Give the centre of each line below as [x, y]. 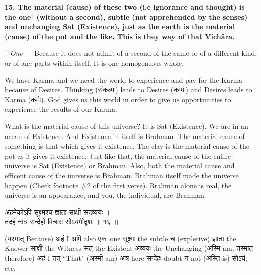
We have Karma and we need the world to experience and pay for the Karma [124, 80]
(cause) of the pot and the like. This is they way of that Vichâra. [120, 36]
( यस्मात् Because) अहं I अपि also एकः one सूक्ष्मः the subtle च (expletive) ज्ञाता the [120, 238]
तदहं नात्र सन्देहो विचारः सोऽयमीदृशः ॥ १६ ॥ [61, 222]
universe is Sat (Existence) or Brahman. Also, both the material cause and [120, 165]
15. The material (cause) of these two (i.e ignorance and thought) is [125, 7]
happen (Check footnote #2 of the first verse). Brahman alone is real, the [118, 185]
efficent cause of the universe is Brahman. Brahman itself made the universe [122, 175]
